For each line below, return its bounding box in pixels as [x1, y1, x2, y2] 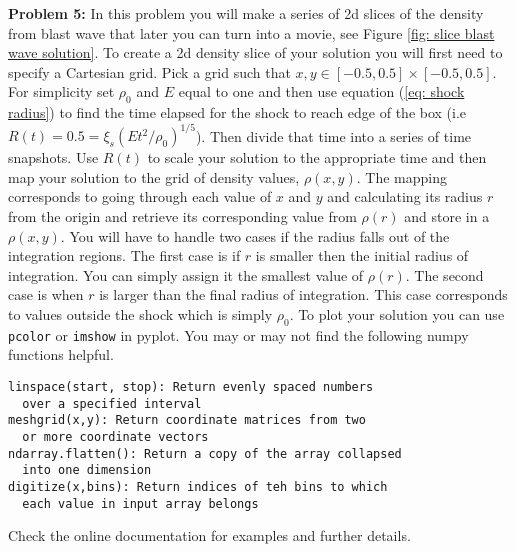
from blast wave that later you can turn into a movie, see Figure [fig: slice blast [8, 22, 495, 43]
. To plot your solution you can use [289, 304, 505, 325]
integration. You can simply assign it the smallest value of [8, 264, 364, 285]
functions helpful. [8, 344, 114, 365]
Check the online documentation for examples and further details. [8, 525, 411, 546]
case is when [8, 284, 84, 305]
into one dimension [22, 463, 152, 478]
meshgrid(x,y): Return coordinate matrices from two [8, 413, 366, 428]
